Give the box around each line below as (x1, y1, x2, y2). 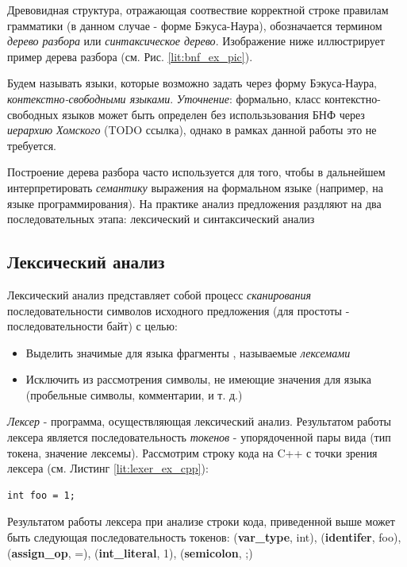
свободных (7, 106, 59, 122)
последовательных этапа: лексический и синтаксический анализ (7, 210, 315, 227)
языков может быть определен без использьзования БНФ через (62, 106, 365, 122)
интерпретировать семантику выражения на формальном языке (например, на (7, 179, 383, 195)
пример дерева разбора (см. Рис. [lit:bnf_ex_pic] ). (7, 48, 253, 64)
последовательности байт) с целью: (7, 318, 178, 334)
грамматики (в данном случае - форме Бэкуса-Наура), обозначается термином (7, 17, 382, 33)
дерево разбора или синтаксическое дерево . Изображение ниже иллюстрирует (7, 33, 385, 49)
